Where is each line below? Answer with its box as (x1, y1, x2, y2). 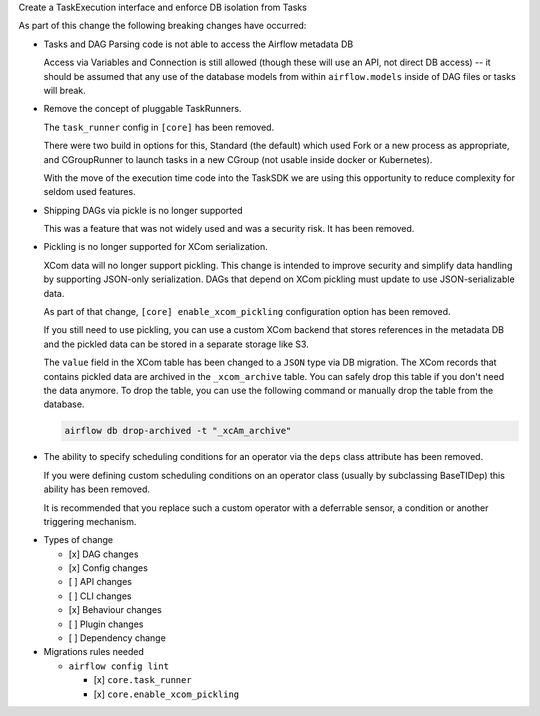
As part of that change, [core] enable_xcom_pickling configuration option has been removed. (43, 306, 451, 318)
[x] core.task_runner (93, 674, 192, 686)
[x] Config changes (68, 562, 149, 574)
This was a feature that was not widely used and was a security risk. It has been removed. (43, 223, 415, 235)
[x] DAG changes (68, 548, 139, 560)
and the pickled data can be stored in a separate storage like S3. (43, 338, 309, 350)
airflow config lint (68, 660, 170, 672)
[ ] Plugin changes (68, 618, 144, 630)
